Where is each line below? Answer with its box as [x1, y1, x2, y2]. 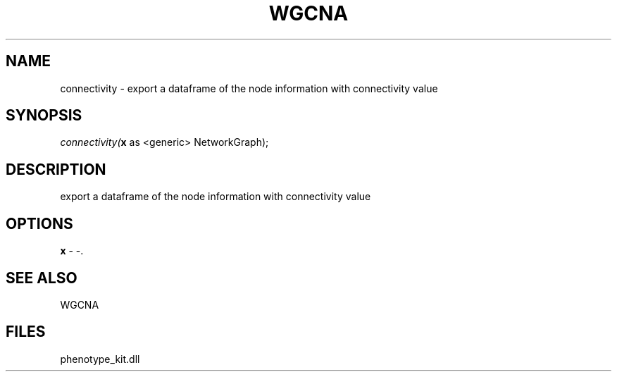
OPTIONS [6, 214, 73, 233]
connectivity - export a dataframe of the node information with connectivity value [60, 82, 438, 94]
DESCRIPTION [6, 160, 106, 178]
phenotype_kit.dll [60, 352, 140, 365]
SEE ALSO [6, 268, 77, 287]
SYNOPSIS [6, 106, 82, 125]
